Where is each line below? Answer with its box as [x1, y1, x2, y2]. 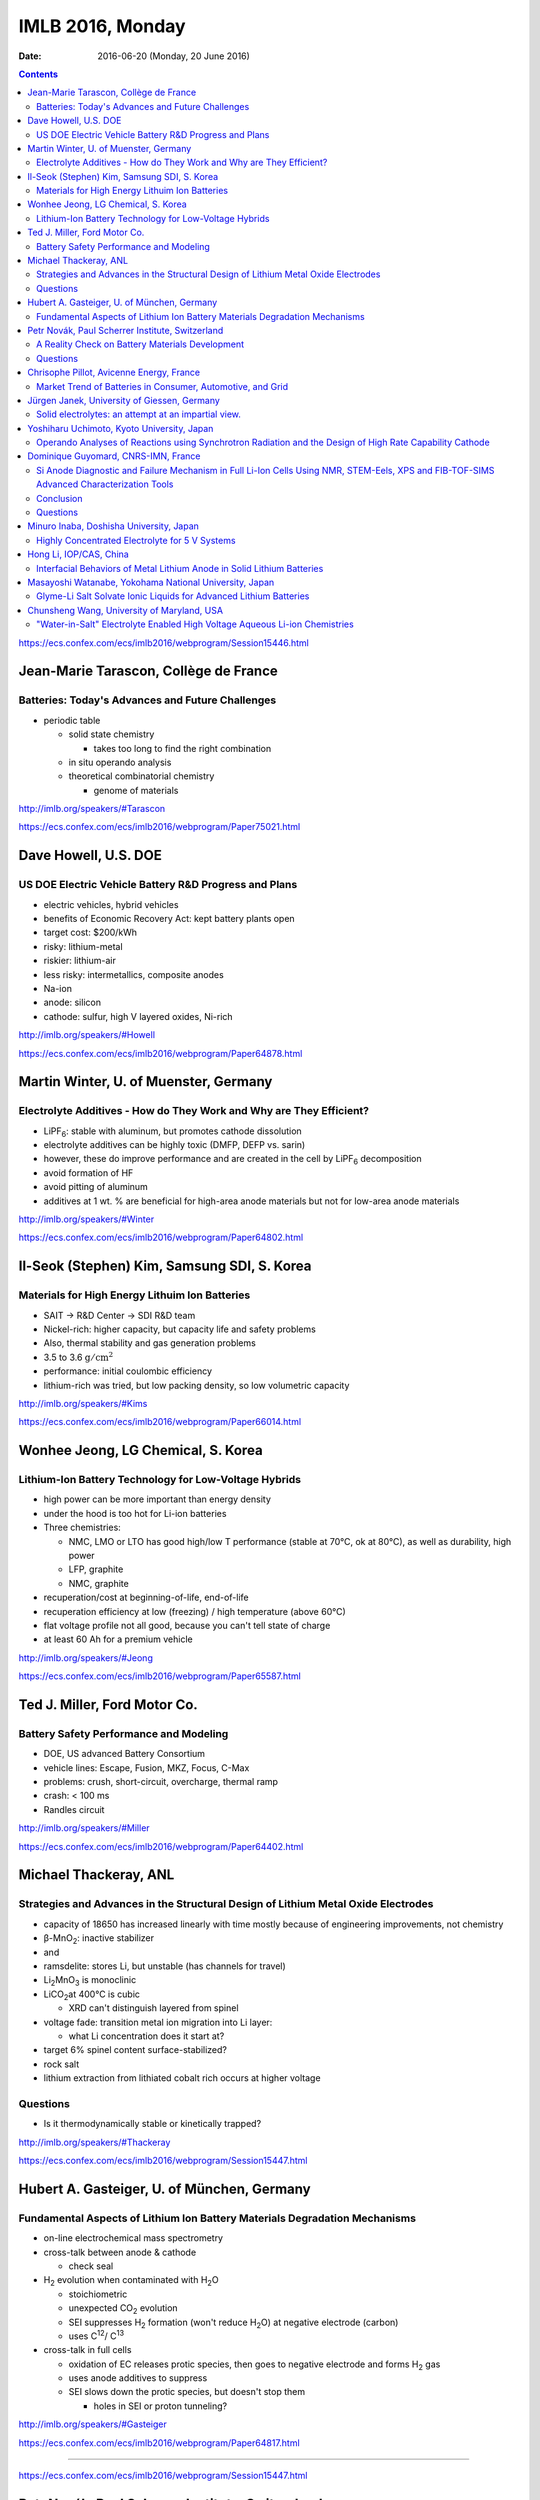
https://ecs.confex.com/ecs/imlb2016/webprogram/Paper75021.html [18, 821, 301, 833]
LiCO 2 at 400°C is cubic [43, 1988, 140, 2002]
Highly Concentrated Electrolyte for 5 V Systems [36, 534, 236, 546]
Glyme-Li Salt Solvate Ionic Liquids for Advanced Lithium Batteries [36, 590, 310, 602]
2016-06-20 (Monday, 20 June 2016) [97, 50, 250, 62]
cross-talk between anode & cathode [43, 2246, 197, 2258]
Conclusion [36, 492, 84, 504]
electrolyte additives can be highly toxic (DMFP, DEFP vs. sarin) [43, 1139, 306, 1151]
